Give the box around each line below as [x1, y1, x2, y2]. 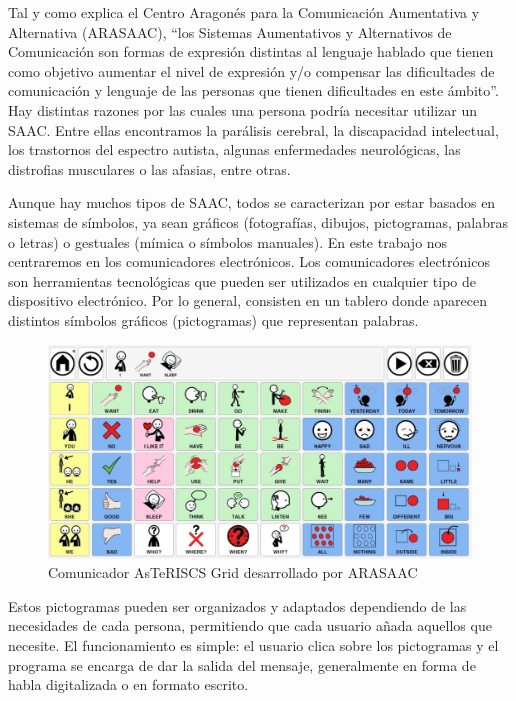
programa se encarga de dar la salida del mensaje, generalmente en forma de [8, 654, 476, 675]
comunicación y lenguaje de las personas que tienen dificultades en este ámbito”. [8, 80, 499, 101]
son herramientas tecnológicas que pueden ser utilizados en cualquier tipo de [8, 270, 476, 291]
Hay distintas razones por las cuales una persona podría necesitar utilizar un [8, 99, 478, 120]
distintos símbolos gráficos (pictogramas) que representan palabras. [8, 309, 419, 330]
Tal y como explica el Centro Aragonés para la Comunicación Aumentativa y [8, 2, 480, 22]
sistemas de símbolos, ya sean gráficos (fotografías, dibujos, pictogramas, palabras [8, 211, 508, 232]
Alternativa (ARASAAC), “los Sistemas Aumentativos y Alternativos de [8, 21, 452, 42]
